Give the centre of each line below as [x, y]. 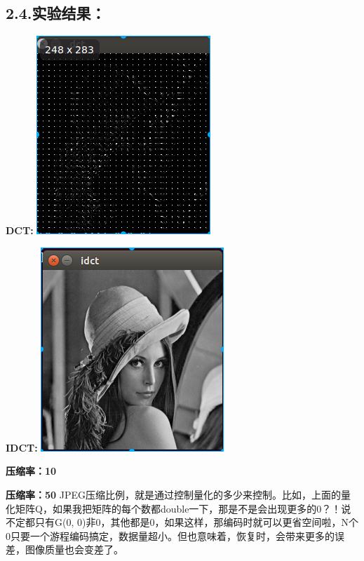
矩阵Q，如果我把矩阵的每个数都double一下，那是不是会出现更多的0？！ [178, 508]
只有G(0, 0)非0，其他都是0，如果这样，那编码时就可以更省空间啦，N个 [196, 522]
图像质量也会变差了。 [74, 549]
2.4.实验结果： [56, 13]
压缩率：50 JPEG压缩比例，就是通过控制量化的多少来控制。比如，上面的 [174, 494]
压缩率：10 [31, 471]
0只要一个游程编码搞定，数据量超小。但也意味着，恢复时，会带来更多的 [170, 535]
